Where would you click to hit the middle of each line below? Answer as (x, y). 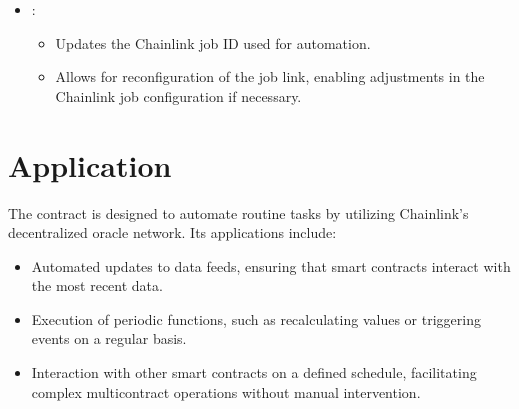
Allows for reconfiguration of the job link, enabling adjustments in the (270, 76)
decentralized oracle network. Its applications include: (172, 232)
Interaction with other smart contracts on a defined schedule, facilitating (254, 372)
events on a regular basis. (109, 338)
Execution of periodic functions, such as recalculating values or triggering (256, 318)
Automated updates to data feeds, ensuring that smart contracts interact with (271, 265)
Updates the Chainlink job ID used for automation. (213, 42)
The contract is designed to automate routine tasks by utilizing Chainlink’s (238, 212)
